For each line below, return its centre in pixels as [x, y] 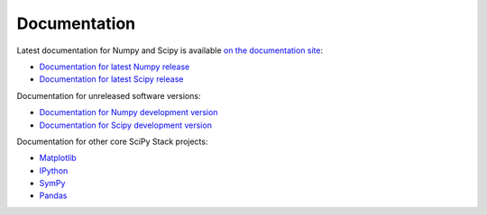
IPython [54, 170]
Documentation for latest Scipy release [111, 79]
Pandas [53, 196]
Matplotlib [58, 158]
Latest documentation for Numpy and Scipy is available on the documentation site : [170, 50]
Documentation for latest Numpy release [115, 67]
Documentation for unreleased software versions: [109, 95]
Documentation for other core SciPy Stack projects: [112, 141]
